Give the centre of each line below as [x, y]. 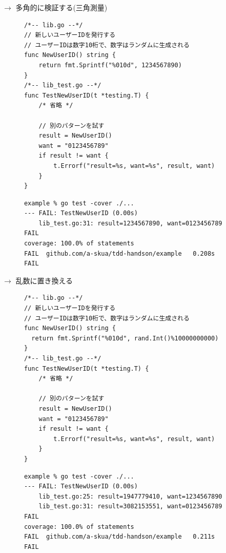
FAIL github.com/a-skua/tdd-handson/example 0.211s [119, 537]
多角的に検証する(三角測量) [61, 7]
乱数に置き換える [44, 280]
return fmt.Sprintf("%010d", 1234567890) [110, 65]
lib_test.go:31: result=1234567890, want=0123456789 [130, 223]
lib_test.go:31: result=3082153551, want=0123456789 [130, 507]
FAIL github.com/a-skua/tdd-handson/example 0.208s [119, 253]
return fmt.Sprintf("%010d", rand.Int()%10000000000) [125, 338]
